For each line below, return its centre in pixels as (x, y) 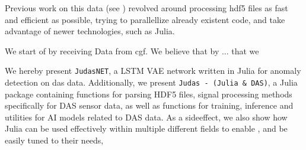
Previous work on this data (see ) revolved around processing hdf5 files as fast (146, 8)
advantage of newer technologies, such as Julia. (90, 31)
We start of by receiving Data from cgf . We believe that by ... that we (132, 50)
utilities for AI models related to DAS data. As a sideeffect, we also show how (146, 117)
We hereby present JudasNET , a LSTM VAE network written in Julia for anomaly (153, 71)
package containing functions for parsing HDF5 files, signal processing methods (149, 94)
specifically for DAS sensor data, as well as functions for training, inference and (149, 105)
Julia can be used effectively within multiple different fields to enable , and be (146, 128)
